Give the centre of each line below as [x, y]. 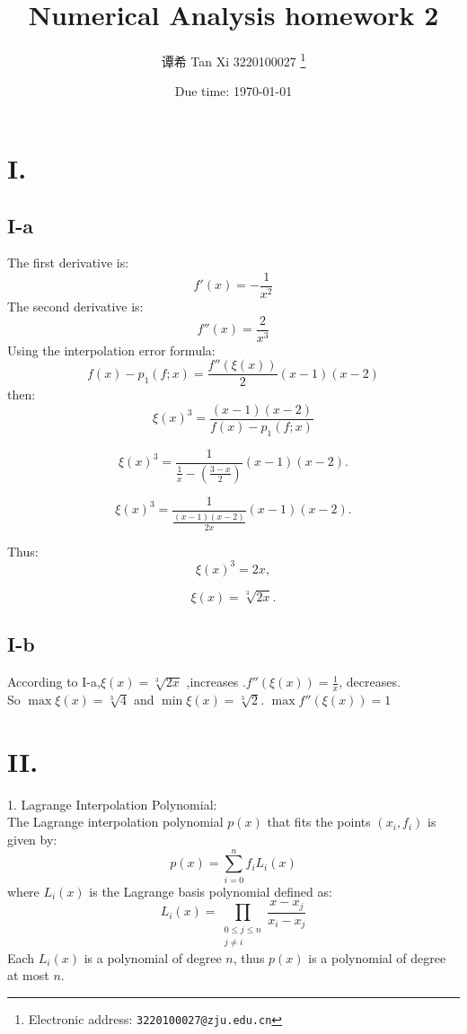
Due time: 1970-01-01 [233, 91]
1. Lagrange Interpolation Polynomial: [112, 804]
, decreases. [370, 682]
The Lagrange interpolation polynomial [115, 822]
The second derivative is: [75, 307]
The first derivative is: [68, 263]
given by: [32, 839]
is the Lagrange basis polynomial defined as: [211, 891]
